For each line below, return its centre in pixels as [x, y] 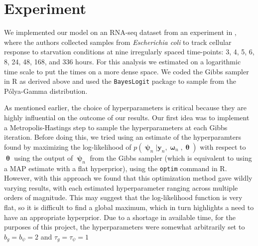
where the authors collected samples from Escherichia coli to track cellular [118, 42]
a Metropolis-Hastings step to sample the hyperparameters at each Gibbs [116, 127]
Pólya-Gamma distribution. [46, 91]
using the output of [44, 157]
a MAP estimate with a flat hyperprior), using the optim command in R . [116, 168]
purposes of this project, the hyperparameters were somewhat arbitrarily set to [125, 227]
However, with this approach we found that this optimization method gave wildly [128, 178]
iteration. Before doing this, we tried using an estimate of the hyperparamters [123, 137]
